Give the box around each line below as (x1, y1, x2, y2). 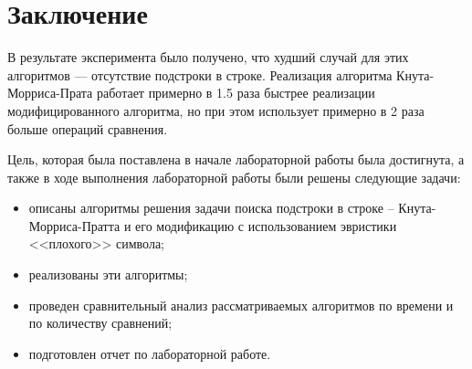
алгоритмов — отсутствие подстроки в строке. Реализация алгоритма (7, 65, 393, 84)
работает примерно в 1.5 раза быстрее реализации (96, 83, 375, 102)
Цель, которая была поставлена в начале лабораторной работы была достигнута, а (7, 150, 465, 169)
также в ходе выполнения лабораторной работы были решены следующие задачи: (7, 167, 461, 186)
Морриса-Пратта (28, 216, 121, 235)
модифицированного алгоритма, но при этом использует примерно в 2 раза (7, 100, 425, 120)
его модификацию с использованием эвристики (135, 216, 397, 235)
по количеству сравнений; (28, 313, 173, 332)
